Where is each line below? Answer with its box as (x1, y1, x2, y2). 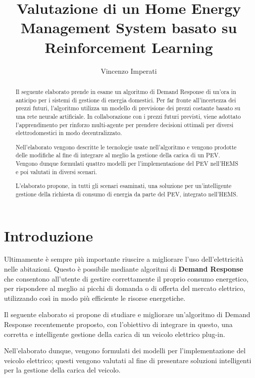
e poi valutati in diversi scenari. (15, 167, 97, 176)
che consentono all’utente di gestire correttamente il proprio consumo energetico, (4, 273, 249, 283)
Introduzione (4, 225, 93, 245)
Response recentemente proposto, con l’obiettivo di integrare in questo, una (4, 319, 233, 330)
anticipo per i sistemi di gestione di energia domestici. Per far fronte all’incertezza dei (15, 95, 236, 104)
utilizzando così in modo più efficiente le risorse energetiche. (4, 292, 186, 303)
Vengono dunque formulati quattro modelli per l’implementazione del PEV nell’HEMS (15, 159, 239, 168)
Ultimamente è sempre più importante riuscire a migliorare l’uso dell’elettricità (4, 254, 244, 264)
